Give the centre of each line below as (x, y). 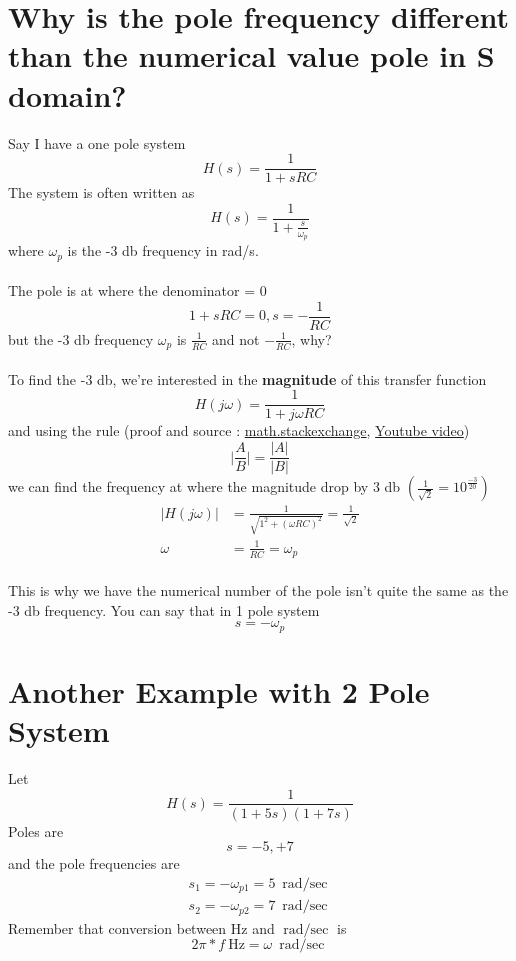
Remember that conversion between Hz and (141, 927)
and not (236, 338)
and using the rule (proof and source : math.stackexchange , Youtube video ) (239, 430)
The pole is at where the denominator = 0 (137, 290)
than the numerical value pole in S (251, 55)
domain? (67, 94)
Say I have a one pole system (97, 142)
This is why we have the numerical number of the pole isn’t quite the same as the (258, 589)
